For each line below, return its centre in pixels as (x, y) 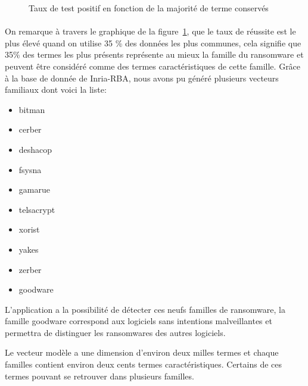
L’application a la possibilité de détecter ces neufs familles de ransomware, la (145, 309)
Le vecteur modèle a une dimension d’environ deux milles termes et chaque (142, 352)
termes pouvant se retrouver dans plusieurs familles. (99, 376)
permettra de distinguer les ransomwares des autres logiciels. (115, 332)
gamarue (34, 189)
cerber (30, 129)
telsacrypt (37, 209)
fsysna (30, 169)
